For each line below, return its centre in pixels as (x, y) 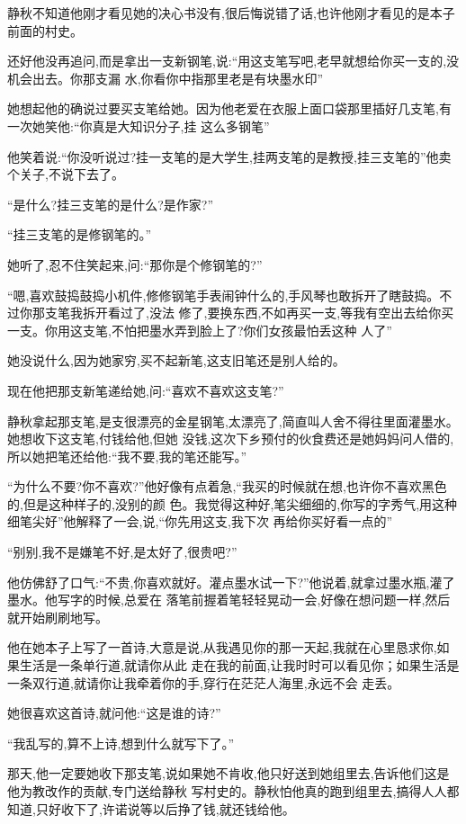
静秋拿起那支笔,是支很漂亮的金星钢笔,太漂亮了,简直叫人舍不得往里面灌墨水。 (233, 421)
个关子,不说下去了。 (66, 174)
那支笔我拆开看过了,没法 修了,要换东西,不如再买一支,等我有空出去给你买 (243, 313)
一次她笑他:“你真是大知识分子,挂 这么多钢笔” (139, 125)
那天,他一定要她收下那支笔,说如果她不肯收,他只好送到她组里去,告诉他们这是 (229, 773)
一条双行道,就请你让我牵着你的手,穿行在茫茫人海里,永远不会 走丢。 (204, 682)
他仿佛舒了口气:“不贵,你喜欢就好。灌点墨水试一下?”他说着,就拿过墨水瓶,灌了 (231, 582)
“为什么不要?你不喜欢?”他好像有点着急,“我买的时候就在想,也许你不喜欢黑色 (227, 486)
